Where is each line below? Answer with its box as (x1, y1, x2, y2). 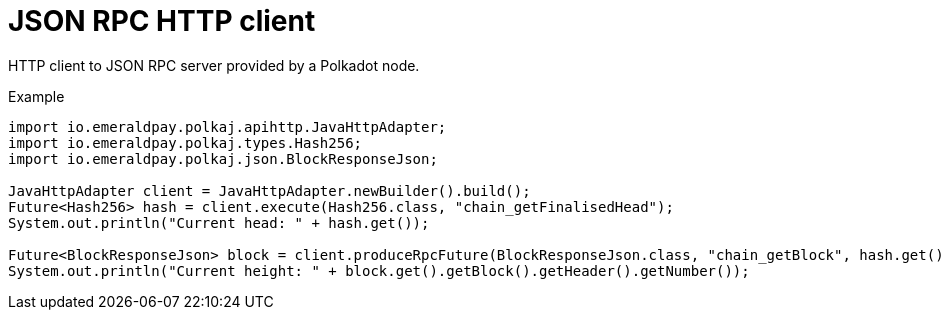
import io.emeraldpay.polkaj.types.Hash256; (8, 134, 363, 151)
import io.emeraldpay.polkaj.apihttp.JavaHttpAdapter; (8, 118, 447, 135)
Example (8, 87, 65, 105)
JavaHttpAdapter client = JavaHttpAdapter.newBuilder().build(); (8, 182, 531, 199)
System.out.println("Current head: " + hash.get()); (8, 214, 430, 231)
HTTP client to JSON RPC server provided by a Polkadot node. (8, 56, 420, 74)
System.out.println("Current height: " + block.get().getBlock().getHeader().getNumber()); (8, 262, 750, 279)
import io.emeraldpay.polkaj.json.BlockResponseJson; (8, 150, 438, 167)
